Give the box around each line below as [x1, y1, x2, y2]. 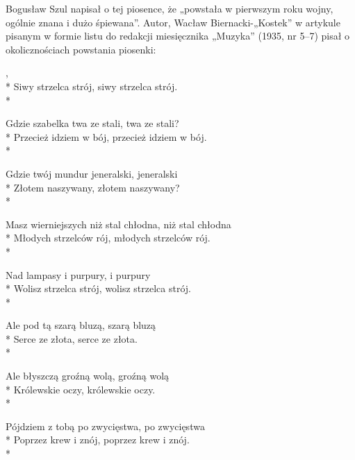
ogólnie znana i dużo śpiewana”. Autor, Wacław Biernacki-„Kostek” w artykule [6, 15, 340, 29]
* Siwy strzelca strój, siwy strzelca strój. [6, 78, 178, 93]
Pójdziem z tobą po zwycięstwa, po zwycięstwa [6, 418, 205, 433]
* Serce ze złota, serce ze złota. [6, 331, 138, 346]
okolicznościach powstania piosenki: [6, 42, 156, 56]
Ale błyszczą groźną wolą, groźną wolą [6, 368, 170, 383]
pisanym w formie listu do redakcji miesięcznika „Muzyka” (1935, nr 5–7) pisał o [6, 28, 350, 43]
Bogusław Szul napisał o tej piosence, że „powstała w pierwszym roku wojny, [6, 1, 333, 15]
